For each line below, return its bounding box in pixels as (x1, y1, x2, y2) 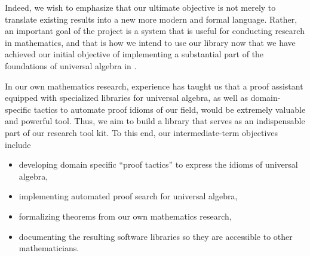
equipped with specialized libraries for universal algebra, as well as (5, 91, 248, 104)
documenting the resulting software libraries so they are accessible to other (19, 230, 293, 242)
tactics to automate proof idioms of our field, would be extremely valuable (33, 103, 306, 115)
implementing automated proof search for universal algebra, (19, 190, 238, 202)
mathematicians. (19, 242, 79, 254)
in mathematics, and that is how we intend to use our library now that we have (5, 36, 296, 48)
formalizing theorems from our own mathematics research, (19, 209, 232, 222)
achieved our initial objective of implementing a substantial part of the (5, 48, 264, 60)
